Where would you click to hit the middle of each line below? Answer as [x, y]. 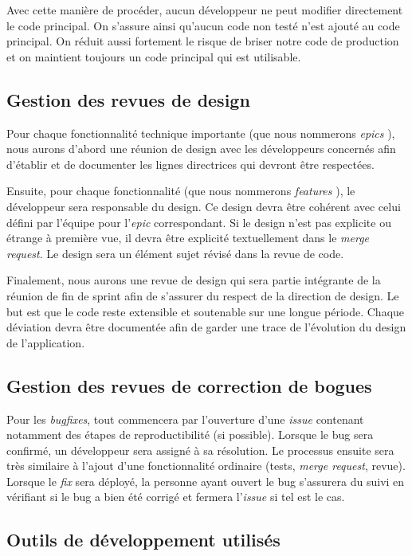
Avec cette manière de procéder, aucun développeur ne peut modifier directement [205, 10]
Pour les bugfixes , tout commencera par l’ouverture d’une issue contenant [185, 419]
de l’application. [46, 342]
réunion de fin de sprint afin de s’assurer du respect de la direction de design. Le [203, 295]
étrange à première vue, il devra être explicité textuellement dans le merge [188, 238]
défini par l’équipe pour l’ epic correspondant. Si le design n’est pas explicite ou [199, 222]
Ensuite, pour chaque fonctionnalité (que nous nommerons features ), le [181, 191]
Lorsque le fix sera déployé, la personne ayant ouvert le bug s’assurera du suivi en [206, 481]
